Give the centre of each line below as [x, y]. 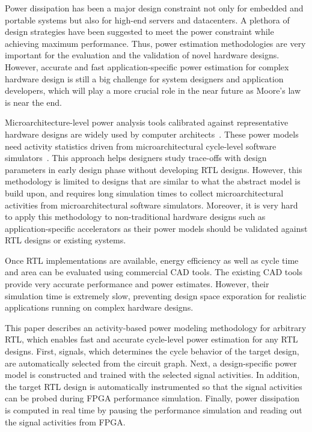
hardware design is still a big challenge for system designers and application [144, 78]
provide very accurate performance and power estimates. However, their [137, 284]
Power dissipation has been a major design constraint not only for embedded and [154, 8]
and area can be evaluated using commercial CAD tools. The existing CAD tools [154, 272]
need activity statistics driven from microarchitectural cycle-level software [141, 146]
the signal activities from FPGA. [65, 421]
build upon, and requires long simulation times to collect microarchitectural [144, 193]
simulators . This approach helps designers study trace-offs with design [136, 158]
